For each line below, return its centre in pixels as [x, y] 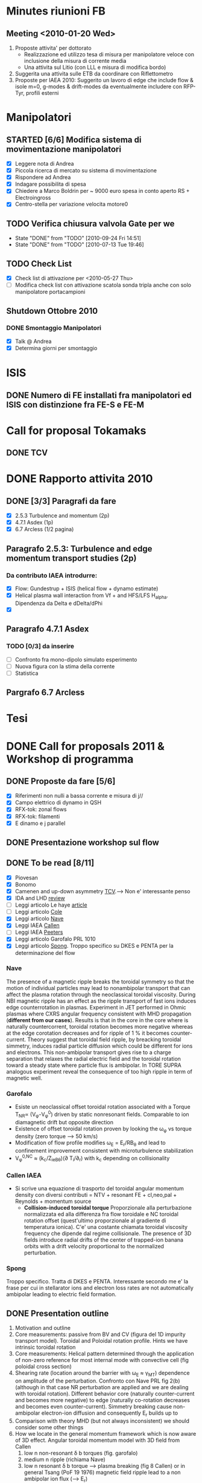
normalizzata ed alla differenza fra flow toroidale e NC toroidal [101, 1214]
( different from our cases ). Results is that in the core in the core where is [97, 1020]
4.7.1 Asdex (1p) [34, 523]
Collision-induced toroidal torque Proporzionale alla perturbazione [108, 1207]
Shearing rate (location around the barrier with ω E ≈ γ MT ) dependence [102, 1374]
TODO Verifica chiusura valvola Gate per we [90, 223]
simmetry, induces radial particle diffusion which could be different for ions [99, 1046]
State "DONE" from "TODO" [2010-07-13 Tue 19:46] [79, 245]
